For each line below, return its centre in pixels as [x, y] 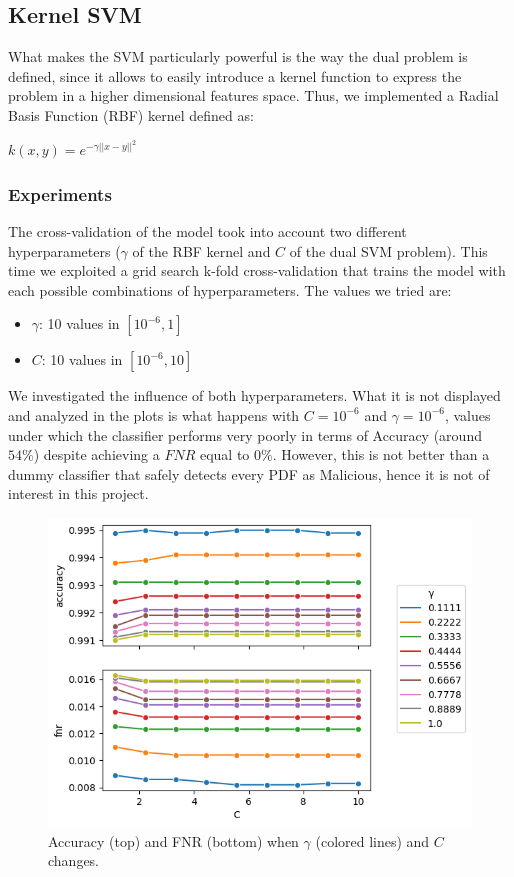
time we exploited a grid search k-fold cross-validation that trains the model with [257, 270]
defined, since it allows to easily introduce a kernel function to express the [235, 75]
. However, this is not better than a [381, 454]
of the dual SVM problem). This [388, 250]
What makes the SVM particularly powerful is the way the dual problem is [238, 56]
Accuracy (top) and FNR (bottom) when [173, 840]
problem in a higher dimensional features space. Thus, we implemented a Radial [253, 95]
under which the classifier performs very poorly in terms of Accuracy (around [245, 434]
